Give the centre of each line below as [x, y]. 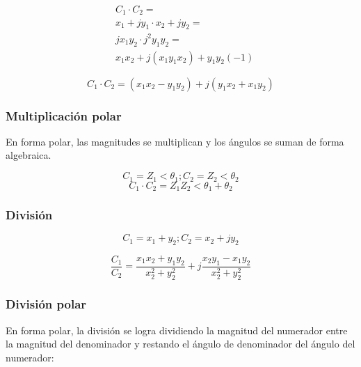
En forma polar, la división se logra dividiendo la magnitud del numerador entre [177, 330]
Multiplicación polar [64, 115]
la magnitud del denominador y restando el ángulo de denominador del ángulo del [180, 344]
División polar [46, 304]
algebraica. [29, 155]
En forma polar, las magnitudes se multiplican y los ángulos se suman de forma [175, 141]
